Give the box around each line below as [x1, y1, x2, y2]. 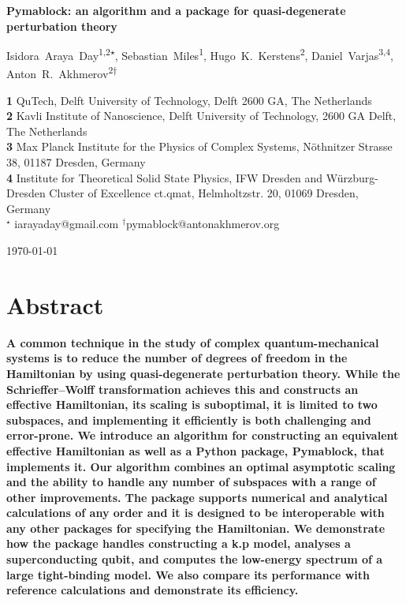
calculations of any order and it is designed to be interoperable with [6, 504, 385, 521]
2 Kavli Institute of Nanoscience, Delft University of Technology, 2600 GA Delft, [6, 107, 397, 124]
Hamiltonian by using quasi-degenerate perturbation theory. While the [6, 365, 400, 381]
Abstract [6, 288, 104, 320]
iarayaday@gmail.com [14, 215, 119, 232]
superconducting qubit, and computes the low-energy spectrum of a [6, 551, 383, 567]
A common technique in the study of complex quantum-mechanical [6, 334, 379, 350]
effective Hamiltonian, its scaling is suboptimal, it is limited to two [6, 396, 378, 413]
